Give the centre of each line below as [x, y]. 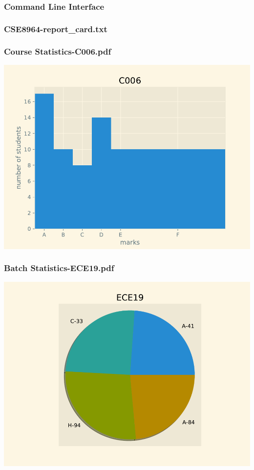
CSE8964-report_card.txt [56, 29]
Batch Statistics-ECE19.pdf [59, 268]
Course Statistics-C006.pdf [58, 51]
